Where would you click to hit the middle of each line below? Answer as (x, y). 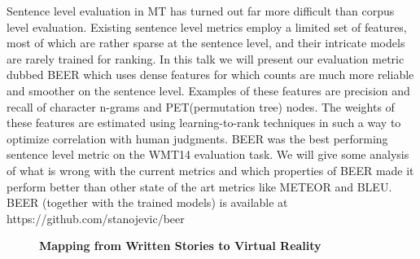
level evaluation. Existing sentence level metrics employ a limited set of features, (207, 26)
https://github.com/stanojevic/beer (96, 218)
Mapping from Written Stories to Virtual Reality (180, 246)
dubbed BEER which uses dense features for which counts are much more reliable (210, 75)
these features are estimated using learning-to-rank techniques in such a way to (204, 123)
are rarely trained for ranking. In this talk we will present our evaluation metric (206, 58)
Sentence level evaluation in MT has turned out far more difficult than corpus (201, 11)
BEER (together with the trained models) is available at (147, 202)
